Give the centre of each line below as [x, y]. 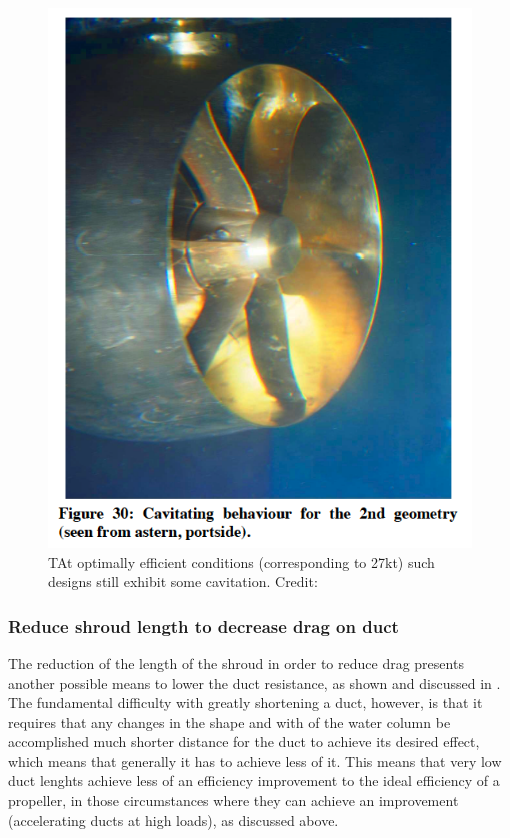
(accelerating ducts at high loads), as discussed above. [173, 819]
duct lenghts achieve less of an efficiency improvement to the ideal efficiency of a [254, 780]
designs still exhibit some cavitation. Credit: [183, 581]
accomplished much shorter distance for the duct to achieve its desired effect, [244, 741]
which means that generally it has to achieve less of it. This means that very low [255, 760]
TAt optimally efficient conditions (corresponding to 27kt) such [241, 561]
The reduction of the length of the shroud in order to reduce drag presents [236, 662]
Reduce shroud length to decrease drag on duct [203, 625]
